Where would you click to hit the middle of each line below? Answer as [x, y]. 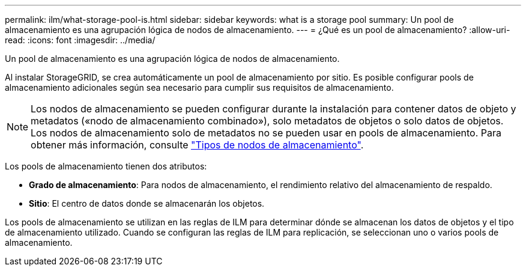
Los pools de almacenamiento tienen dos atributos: [106, 166]
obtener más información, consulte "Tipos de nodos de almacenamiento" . [197, 145]
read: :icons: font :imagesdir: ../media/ [80, 40]
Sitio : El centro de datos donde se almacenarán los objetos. [147, 203]
